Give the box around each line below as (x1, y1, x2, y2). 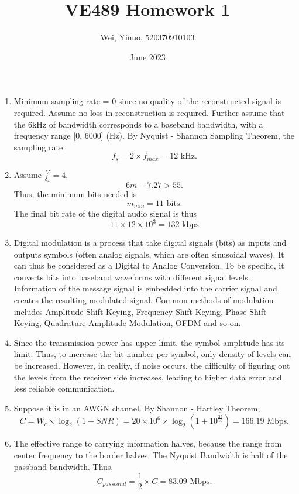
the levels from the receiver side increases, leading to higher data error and (13, 370, 282, 383)
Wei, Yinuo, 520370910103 (100, 31, 195, 43)
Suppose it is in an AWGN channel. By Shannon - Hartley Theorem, (13, 402, 260, 414)
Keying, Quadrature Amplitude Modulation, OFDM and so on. (13, 317, 241, 329)
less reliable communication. (13, 382, 115, 394)
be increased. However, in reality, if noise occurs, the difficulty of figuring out (13, 359, 290, 372)
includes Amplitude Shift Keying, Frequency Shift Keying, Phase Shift (13, 305, 267, 317)
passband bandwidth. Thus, (13, 460, 114, 472)
